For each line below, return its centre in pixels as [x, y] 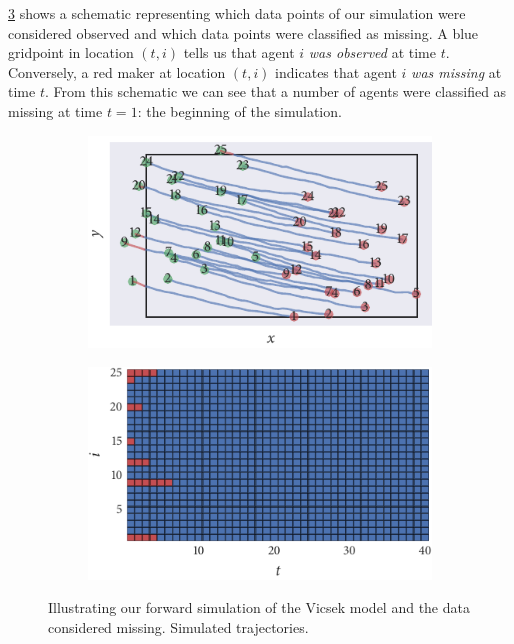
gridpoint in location [71, 52]
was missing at [456, 71]
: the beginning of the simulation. [239, 110]
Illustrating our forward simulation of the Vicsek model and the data [259, 607]
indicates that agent [336, 71]
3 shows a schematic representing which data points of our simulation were [237, 13]
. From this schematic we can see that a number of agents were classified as [275, 91]
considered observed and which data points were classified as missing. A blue [243, 32]
